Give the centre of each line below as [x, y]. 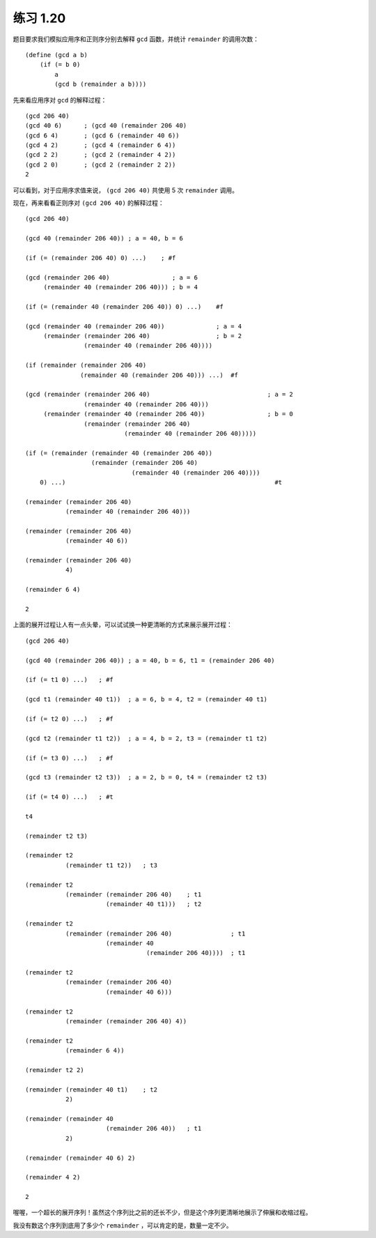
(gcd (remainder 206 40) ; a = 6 [112, 277]
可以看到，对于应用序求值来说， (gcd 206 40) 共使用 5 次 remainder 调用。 [125, 190]
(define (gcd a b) [57, 55]
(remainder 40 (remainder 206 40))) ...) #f [159, 375]
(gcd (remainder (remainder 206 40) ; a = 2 [159, 395]
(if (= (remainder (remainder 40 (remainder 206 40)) [119, 453]
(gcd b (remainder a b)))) [101, 84]
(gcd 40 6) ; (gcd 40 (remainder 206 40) [106, 126]
